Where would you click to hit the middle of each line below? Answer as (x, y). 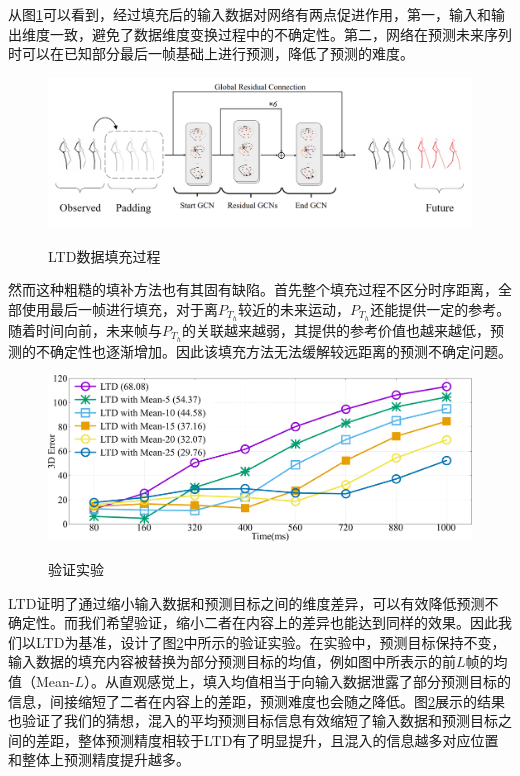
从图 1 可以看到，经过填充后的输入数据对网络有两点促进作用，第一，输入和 (249, 14)
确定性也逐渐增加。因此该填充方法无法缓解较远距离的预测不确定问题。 (280, 350)
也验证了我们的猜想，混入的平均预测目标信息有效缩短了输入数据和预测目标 (253, 720)
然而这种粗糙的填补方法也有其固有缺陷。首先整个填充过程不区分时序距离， (253, 289)
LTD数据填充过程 (104, 255)
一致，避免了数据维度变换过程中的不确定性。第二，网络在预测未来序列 (280, 33)
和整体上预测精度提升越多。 (99, 759)
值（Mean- (41, 680)
